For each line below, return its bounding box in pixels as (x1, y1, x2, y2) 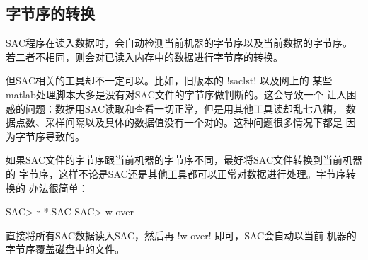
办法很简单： (28, 180, 88, 195)
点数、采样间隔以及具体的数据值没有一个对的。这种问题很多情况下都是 (15, 115, 343, 130)
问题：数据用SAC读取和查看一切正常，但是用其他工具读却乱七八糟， (25, 101, 343, 115)
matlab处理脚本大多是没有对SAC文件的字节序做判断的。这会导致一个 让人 (6, 86, 347, 101)
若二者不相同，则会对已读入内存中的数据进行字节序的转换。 (6, 49, 283, 64)
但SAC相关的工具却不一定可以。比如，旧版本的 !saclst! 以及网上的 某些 (6, 73, 333, 88)
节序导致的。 (25, 128, 85, 143)
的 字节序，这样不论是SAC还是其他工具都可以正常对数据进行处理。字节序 (6, 166, 346, 181)
